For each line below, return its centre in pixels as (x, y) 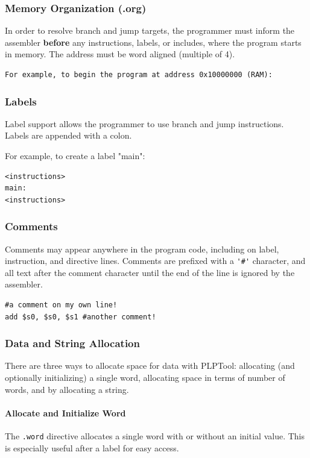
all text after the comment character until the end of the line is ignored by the (150, 272)
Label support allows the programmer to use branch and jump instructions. (144, 123)
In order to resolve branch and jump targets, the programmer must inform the (150, 30)
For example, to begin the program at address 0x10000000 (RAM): (139, 75)
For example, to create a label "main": (75, 155)
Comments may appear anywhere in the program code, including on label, (142, 249)
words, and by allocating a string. (67, 389)
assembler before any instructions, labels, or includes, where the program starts (153, 42)
